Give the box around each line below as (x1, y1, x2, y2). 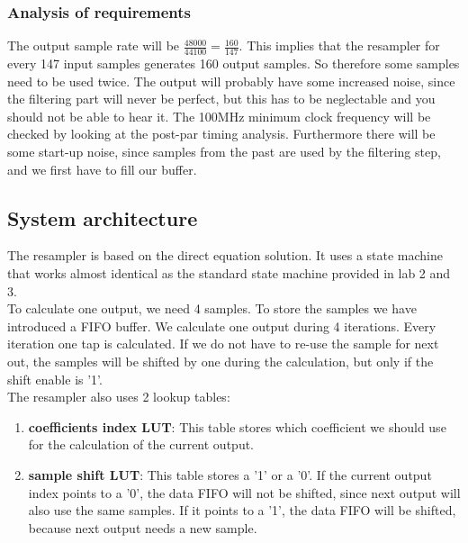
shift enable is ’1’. (7, 369, 103, 388)
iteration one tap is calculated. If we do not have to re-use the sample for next (7, 334, 439, 353)
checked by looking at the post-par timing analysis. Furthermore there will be (7, 124, 436, 143)
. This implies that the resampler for (238, 36, 440, 55)
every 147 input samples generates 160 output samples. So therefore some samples (7, 54, 460, 73)
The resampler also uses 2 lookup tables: (7, 387, 230, 406)
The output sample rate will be (7, 36, 180, 55)
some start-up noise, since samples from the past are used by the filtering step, (7, 142, 441, 161)
